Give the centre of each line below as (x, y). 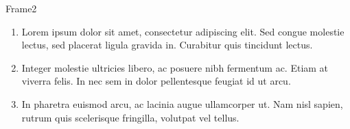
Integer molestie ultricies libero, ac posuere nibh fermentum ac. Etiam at (175, 67)
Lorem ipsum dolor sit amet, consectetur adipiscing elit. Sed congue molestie (183, 31)
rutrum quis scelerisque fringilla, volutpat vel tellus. (130, 117)
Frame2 (21, 8)
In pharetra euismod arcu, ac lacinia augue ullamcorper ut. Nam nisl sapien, (182, 103)
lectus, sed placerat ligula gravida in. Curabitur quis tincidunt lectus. (167, 45)
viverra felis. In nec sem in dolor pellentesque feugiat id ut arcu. (156, 81)
